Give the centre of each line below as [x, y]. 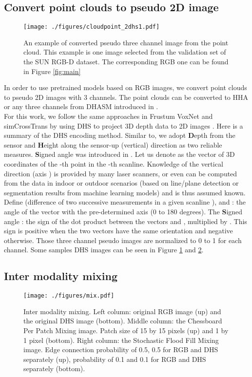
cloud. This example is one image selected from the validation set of [125, 52]
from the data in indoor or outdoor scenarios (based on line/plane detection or [121, 183]
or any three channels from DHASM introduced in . [81, 106]
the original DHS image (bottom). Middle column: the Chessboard [123, 321]
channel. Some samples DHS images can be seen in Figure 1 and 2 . [104, 250]
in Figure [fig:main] [52, 71]
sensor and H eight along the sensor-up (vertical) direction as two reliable [113, 144]
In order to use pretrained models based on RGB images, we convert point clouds [126, 87]
